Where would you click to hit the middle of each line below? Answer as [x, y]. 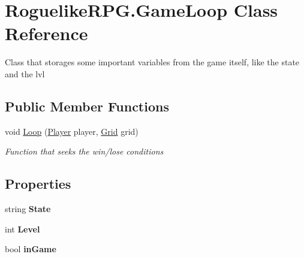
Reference [46, 33]
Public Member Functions [87, 106]
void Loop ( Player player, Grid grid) [72, 131]
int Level [22, 229]
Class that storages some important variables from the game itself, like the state [152, 62]
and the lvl [25, 73]
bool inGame [31, 249]
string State [28, 209]
